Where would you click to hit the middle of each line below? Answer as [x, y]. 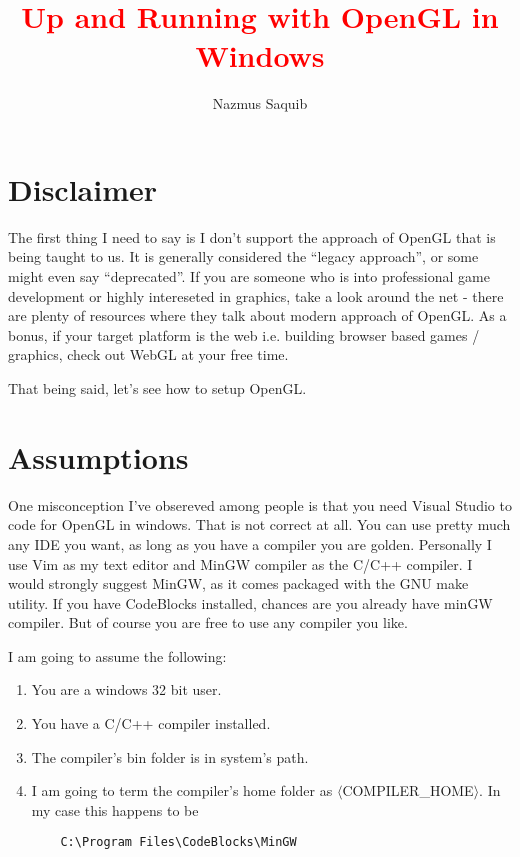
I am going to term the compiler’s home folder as [182, 790]
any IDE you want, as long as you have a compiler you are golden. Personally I [250, 543]
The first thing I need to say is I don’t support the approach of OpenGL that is [252, 236]
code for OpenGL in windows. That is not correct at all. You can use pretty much [259, 524]
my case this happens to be [115, 809]
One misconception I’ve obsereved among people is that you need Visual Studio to [260, 504]
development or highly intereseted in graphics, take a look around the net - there [256, 295]
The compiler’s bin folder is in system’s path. [170, 756]
